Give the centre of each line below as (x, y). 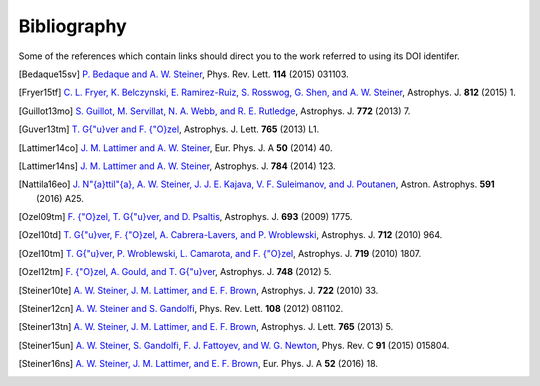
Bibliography (72, 26)
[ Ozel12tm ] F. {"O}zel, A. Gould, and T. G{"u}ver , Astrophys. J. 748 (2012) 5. (175, 272)
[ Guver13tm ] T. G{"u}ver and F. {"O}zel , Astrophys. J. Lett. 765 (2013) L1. (169, 129)
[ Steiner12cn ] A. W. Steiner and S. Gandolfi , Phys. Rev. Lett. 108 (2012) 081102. (181, 309)
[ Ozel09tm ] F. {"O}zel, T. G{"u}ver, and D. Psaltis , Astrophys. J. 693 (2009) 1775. (185, 217)
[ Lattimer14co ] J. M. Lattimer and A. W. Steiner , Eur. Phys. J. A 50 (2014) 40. (176, 147)
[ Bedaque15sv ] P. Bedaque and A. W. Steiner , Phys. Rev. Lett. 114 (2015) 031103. (183, 74)
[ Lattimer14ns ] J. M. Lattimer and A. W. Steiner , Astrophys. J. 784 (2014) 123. (177, 166)
